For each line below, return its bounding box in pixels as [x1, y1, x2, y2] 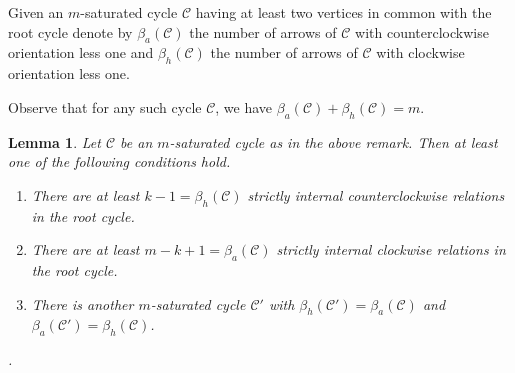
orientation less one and [8, 42, 154, 63]
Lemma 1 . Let [8, 131, 101, 152]
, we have [215, 96, 273, 117]
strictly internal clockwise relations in [276, 239, 506, 260]
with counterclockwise [355, 21, 489, 42]
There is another [31, 293, 134, 314]
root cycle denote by [8, 21, 133, 42]
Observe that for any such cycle [8, 96, 202, 117]
